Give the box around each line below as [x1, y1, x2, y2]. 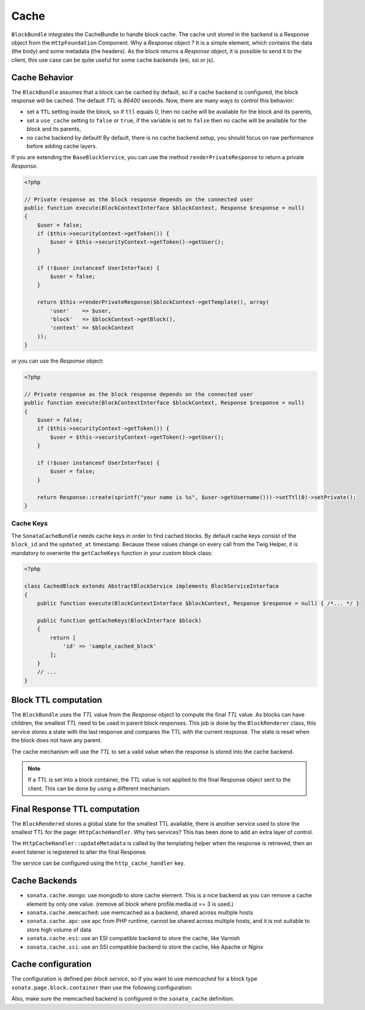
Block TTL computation [11, 695, 102, 705]
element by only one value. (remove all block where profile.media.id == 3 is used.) [26, 900, 234, 908]
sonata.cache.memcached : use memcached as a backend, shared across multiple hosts [26, 908, 254, 916]
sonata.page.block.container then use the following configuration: [11, 984, 193, 991]
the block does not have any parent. [11, 737, 102, 744]
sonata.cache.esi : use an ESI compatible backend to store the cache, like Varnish [26, 935, 240, 942]
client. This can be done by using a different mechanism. [28, 785, 171, 792]
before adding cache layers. [26, 142, 98, 149]
